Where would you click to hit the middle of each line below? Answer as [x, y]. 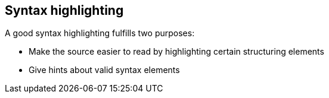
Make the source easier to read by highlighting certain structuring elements [176, 52]
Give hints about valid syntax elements [104, 70]
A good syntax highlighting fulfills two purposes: [100, 33]
